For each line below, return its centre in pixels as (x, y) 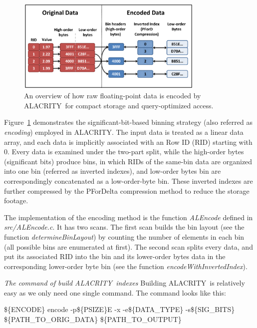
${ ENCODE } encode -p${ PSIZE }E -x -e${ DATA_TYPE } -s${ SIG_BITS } (120, 309)
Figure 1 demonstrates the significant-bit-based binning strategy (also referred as (128, 122)
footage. (16, 200)
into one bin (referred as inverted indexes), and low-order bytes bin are (113, 171)
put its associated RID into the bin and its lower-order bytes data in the (115, 256)
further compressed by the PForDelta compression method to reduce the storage (127, 190)
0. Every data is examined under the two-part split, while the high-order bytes (124, 152)
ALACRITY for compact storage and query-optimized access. (119, 105)
